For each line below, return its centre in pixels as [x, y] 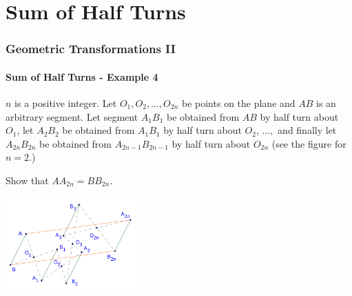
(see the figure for [309, 143]
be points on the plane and [238, 103]
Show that [27, 180]
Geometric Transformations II [91, 49]
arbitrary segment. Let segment [72, 116]
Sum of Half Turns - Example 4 [82, 76]
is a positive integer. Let [66, 103]
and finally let [307, 130]
